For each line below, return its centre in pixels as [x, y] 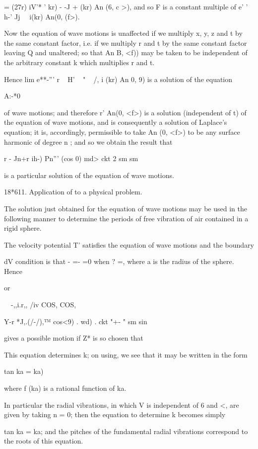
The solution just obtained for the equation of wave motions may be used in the [126, 208]
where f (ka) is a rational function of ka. [65, 388]
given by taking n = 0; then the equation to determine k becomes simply [115, 414]
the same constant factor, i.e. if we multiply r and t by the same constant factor [126, 43]
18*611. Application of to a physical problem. [73, 192]
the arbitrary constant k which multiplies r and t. [79, 62]
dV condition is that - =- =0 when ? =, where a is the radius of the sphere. [119, 261]
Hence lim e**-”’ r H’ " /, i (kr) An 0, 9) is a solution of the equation [118, 79]
